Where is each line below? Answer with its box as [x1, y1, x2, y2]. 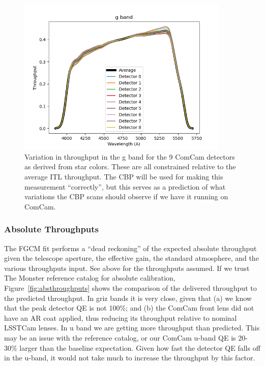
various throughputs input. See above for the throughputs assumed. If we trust [4, 262, 250, 273]
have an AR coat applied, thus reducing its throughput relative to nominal [4, 312, 237, 323]
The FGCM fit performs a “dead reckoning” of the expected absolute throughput [4, 242, 257, 253]
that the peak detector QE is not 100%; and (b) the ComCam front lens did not [4, 302, 254, 313]
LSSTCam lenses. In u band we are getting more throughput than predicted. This [4, 322, 260, 333]
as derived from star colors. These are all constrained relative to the [24, 161, 236, 172]
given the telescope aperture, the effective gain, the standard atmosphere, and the [4, 253, 259, 263]
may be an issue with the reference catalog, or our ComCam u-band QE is [4, 332, 236, 343]
